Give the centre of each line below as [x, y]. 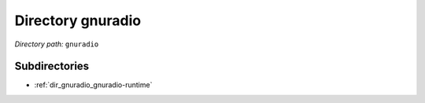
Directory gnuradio [78, 20]
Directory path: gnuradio [57, 44]
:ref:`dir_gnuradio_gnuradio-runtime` [93, 85]
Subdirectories [52, 66]
